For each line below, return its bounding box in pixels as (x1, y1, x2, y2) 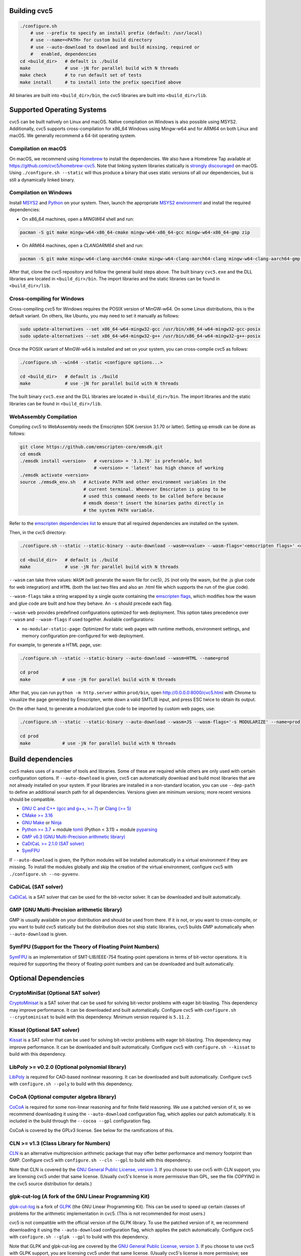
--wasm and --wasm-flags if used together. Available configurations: (9, 616, 155, 622)
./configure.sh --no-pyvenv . (9, 871, 80, 877)
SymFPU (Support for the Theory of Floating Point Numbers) (9, 944, 160, 951)
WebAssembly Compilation (9, 413, 77, 420)
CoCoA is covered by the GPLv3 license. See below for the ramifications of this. (9, 1127, 174, 1133)
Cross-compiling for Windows (9, 295, 85, 302)
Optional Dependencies (9, 974, 85, 982)
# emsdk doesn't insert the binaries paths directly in (83, 500, 224, 506)
